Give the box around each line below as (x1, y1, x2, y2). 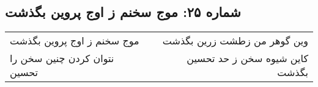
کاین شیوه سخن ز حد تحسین (187, 51, 308, 66)
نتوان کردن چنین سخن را (10, 51, 114, 66)
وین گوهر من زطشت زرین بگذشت (162, 33, 308, 48)
